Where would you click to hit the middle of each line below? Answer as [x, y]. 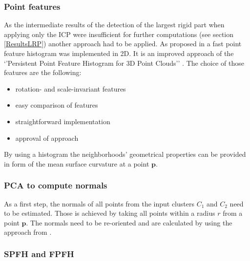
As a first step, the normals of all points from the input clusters [99, 203]
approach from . [28, 232]
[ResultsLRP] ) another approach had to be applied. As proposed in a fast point [123, 44]
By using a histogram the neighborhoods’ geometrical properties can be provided [125, 154]
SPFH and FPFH [39, 253]
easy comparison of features [57, 105]
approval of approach [47, 138]
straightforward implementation [63, 121]
